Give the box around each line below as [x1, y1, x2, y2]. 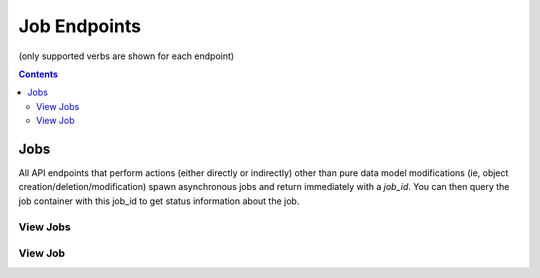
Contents [18, 68, 59, 80]
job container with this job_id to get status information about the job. [18, 195, 300, 207]
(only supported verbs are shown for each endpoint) [18, 50, 235, 62]
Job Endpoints [18, 15, 142, 37]
